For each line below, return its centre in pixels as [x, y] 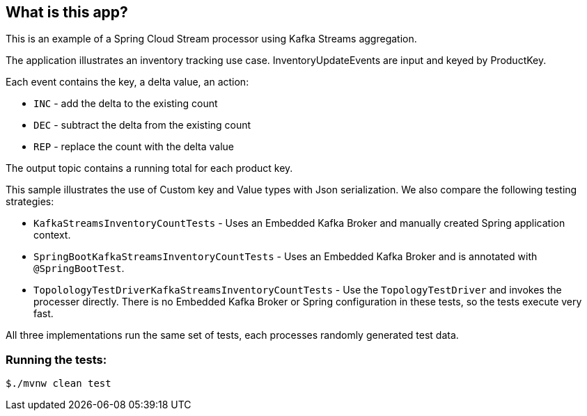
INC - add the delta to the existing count [126, 104]
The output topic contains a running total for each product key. [149, 168]
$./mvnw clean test [58, 384]
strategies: [30, 202]
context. [52, 235]
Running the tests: [56, 359]
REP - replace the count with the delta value [134, 147]
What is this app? [67, 12]
